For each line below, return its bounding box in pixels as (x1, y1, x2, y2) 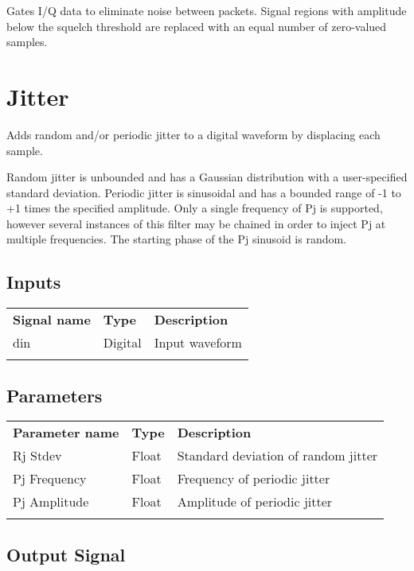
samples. (6, 33, 48, 50)
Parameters (6, 383, 103, 407)
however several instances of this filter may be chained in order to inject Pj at (6, 215, 386, 231)
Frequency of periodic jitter (177, 469, 330, 488)
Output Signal (6, 542, 126, 566)
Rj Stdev (13, 446, 62, 465)
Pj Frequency (13, 469, 87, 488)
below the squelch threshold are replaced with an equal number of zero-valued (6, 17, 387, 34)
